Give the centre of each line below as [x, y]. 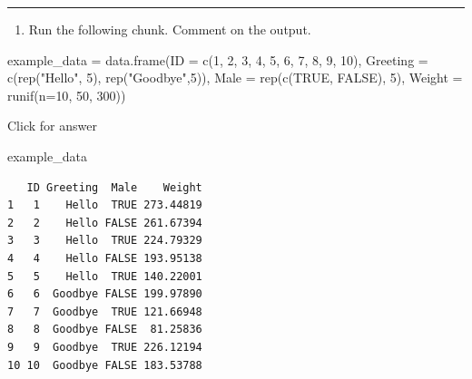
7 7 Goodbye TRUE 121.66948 [105, 311]
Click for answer [52, 126]
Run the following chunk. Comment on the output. [170, 29]
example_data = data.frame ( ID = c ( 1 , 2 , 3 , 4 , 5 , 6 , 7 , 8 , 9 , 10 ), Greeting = [218, 59]
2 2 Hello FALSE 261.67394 [105, 223]
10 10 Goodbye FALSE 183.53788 [105, 365]
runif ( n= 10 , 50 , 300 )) [67, 95]
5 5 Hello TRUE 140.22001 [105, 276]
